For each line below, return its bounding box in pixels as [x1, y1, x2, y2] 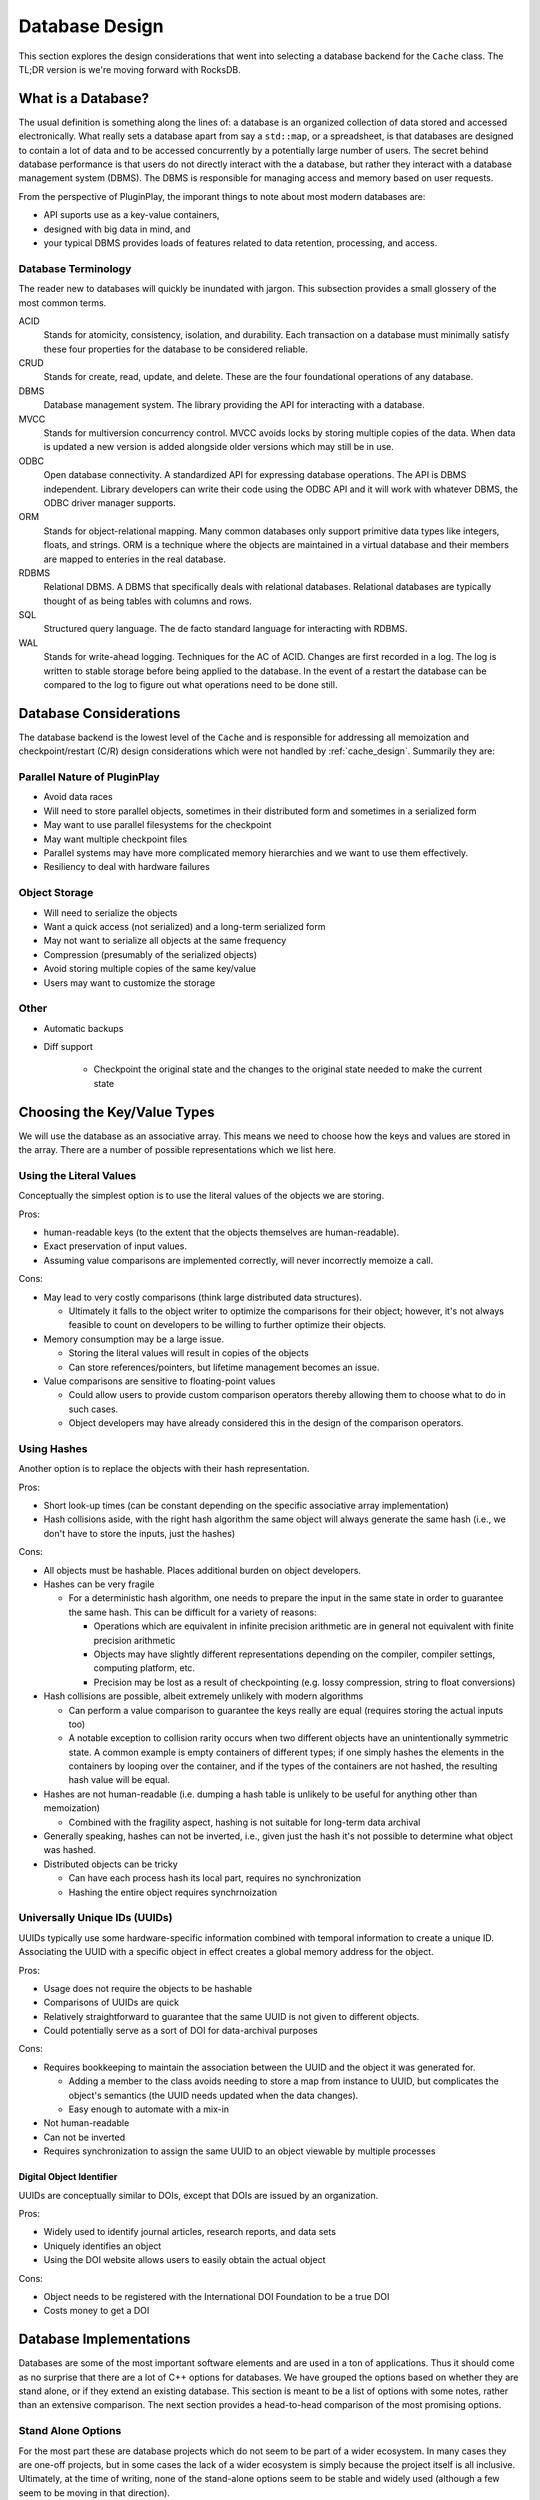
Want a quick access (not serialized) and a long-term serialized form [43, 920, 326, 932]
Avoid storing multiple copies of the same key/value [43, 963, 257, 975]
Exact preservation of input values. [43, 1240, 187, 1252]
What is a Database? [18, 90, 150, 107]
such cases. [68, 1403, 119, 1415]
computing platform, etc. [93, 1662, 195, 1674]
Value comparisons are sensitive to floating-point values [43, 1375, 276, 1387]
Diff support [43, 1041, 94, 1053]
